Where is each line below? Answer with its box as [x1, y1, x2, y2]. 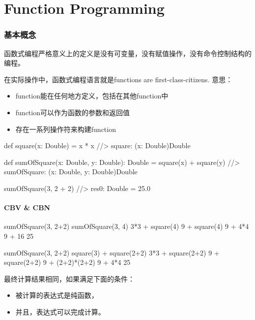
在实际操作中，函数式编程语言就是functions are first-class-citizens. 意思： [4, 74, 233, 84]
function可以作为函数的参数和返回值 [15, 107, 130, 117]
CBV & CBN [4, 202, 51, 213]
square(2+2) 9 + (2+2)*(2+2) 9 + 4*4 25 [4, 257, 131, 267]
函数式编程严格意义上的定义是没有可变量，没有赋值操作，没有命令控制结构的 [4, 48, 252, 58]
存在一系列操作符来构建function [15, 124, 116, 134]
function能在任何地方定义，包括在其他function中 [15, 91, 169, 101]
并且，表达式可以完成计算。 [15, 306, 105, 317]
